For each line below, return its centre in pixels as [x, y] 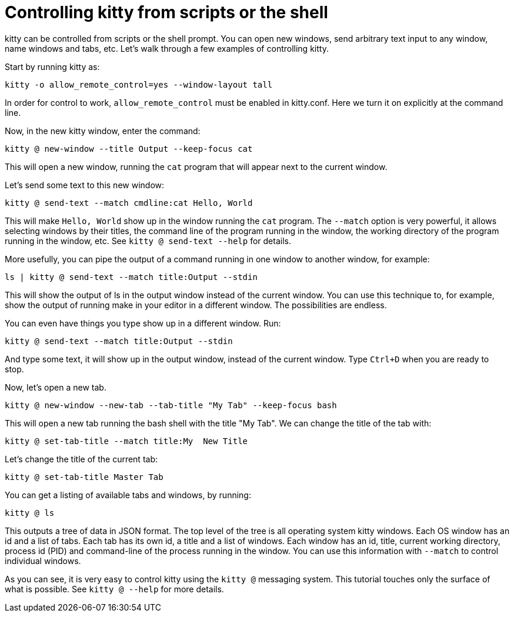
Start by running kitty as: [52, 66]
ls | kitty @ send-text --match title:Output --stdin [131, 277]
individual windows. [43, 561]
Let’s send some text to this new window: [85, 185]
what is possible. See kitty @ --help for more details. [114, 589]
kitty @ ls [30, 513]
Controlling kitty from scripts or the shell [166, 12]
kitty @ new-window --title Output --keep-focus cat [129, 149]
